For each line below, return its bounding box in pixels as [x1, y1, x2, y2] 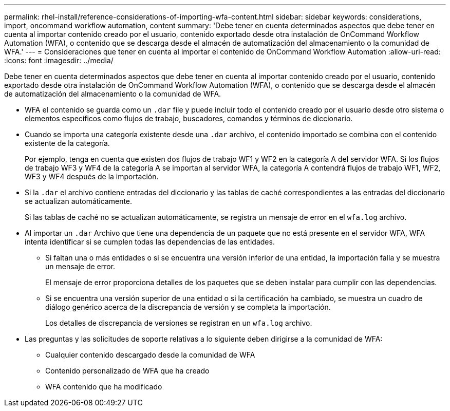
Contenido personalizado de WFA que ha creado [45, 366, 210, 375]
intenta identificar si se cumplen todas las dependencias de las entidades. [25, 237, 275, 246]
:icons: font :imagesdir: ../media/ [4, 56, 114, 65]
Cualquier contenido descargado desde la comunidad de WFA [45, 350, 255, 359]
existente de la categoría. [25, 139, 110, 147]
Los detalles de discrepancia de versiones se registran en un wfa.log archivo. [45, 319, 312, 327]
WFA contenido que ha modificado [45, 382, 162, 391]
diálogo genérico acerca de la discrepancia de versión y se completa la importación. [45, 303, 331, 311]
